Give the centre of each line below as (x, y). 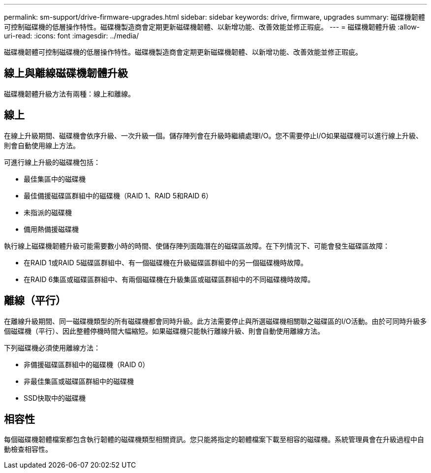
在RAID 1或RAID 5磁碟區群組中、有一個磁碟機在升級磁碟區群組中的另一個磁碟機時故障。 (166, 262)
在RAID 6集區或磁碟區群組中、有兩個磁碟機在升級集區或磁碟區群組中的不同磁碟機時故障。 (169, 279)
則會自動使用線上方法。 (42, 145)
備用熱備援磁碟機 (51, 229)
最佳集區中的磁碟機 (55, 179)
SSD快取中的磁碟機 (55, 398)
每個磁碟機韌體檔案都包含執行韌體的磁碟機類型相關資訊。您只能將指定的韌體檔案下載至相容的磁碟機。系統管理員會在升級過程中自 (214, 440)
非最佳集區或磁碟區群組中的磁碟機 (79, 381)
